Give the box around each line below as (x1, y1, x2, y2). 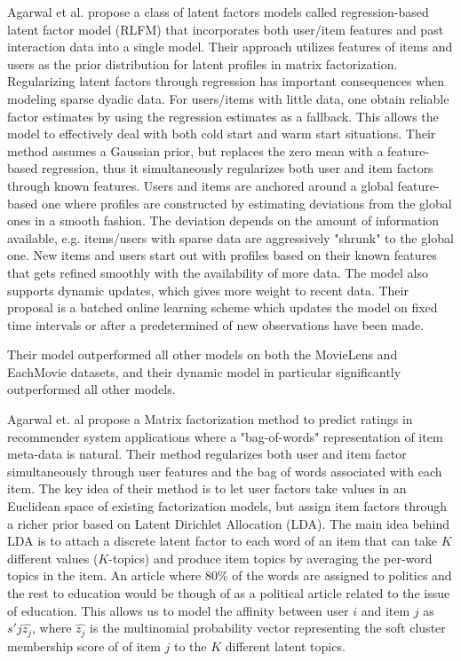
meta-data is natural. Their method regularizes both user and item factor (7, 445, 407, 463)
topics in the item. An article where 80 (7, 566, 218, 585)
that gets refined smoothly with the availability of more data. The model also (7, 263, 428, 281)
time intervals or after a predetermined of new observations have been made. (7, 315, 425, 334)
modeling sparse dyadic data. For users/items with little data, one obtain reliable (7, 89, 449, 107)
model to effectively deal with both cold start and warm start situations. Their (7, 124, 436, 143)
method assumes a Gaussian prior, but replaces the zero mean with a (7, 141, 384, 160)
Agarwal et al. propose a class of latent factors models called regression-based (7, 3, 429, 20)
